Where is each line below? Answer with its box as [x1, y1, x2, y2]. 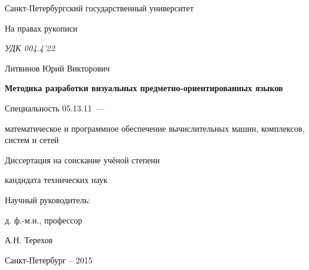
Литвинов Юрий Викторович [5, 61, 110, 74]
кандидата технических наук [5, 173, 108, 186]
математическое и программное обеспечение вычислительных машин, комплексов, [5, 122, 305, 134]
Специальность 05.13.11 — [5, 101, 105, 114]
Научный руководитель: [5, 193, 90, 206]
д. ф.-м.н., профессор [5, 213, 82, 226]
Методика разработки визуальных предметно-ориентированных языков [5, 82, 283, 94]
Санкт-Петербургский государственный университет [5, 2, 194, 14]
